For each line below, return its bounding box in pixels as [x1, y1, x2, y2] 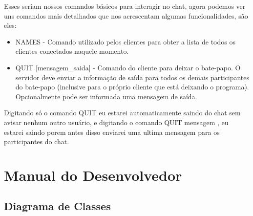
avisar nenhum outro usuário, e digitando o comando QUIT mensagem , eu [4, 117, 229, 127]
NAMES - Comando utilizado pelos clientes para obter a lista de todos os [15, 36, 235, 46]
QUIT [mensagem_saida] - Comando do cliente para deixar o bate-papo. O [15, 62, 241, 72]
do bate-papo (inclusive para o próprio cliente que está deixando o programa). [15, 82, 249, 92]
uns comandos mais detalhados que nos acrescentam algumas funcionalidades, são [4, 10, 248, 21]
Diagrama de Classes [4, 198, 111, 214]
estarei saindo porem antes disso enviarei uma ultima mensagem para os [4, 127, 220, 137]
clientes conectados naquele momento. [15, 46, 129, 56]
